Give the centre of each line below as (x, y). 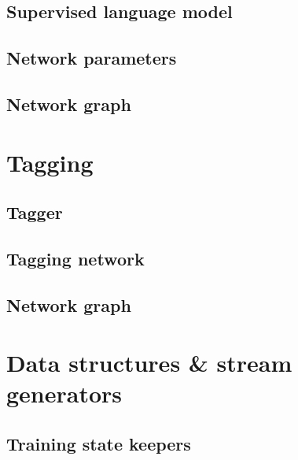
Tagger (35, 212)
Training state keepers (99, 444)
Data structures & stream (149, 363)
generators (64, 393)
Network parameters (92, 58)
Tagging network (75, 258)
